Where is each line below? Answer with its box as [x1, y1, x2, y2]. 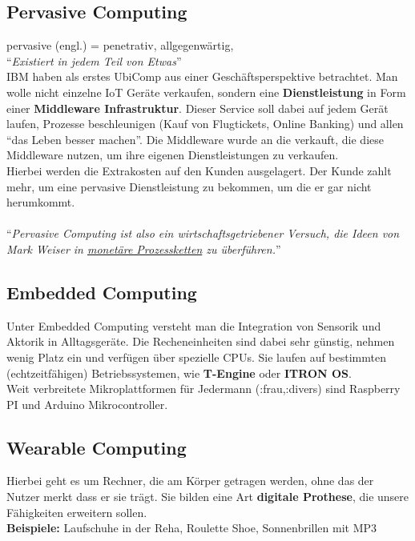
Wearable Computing [6, 435, 187, 459]
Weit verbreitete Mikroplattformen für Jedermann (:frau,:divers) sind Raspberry [6, 380, 401, 397]
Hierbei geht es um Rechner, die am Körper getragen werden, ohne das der [6, 472, 374, 489]
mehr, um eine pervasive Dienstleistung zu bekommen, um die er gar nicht [6, 178, 372, 194]
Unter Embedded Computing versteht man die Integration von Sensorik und [6, 317, 381, 334]
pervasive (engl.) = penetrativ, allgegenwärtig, [6, 37, 234, 54]
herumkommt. [6, 194, 75, 210]
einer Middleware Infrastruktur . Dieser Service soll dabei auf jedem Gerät [6, 99, 389, 116]
